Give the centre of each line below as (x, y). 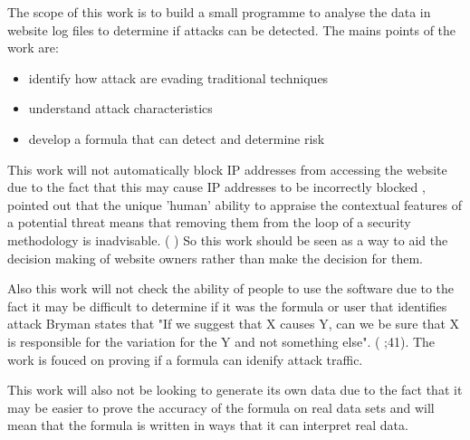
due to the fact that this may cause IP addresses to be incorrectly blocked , (216, 187)
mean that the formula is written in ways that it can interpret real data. (208, 425)
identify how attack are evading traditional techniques (178, 77)
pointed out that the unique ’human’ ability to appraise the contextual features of (235, 204)
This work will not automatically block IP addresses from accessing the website (227, 169)
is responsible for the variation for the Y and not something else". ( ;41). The (221, 341)
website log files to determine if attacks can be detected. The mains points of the (232, 29)
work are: (33, 48)
